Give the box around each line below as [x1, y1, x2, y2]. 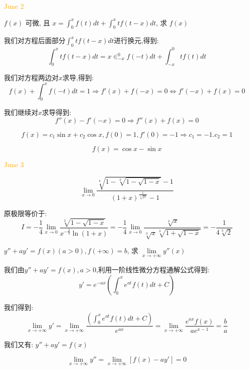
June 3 [4, 159, 24, 169]
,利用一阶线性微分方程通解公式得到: [96, 264, 209, 275]
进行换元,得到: [114, 35, 159, 45]
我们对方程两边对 [4, 72, 59, 83]
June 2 [4, 1, 24, 11]
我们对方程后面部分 [4, 35, 65, 45]
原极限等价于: [4, 208, 47, 218]
